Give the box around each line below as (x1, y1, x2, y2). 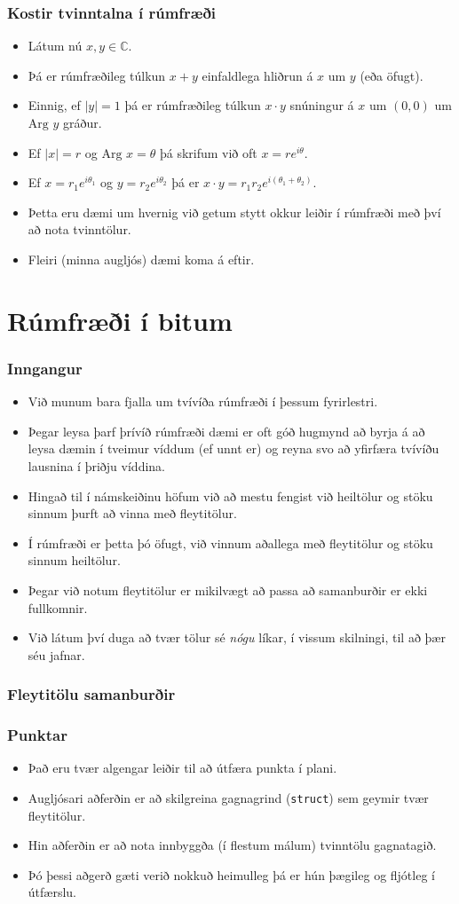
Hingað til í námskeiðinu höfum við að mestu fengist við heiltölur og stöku (28, 486, 433, 505)
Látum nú (28, 36, 83, 55)
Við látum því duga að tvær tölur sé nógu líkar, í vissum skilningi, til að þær (28, 628, 446, 647)
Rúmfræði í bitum (7, 302, 233, 338)
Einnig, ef (28, 96, 81, 114)
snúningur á (289, 96, 354, 114)
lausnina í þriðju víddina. (28, 456, 165, 475)
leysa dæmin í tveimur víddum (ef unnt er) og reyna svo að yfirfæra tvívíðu (28, 439, 439, 458)
